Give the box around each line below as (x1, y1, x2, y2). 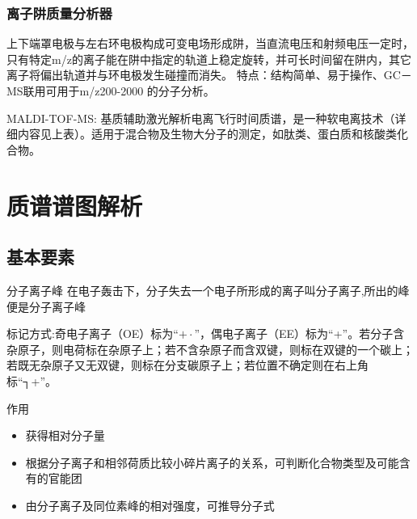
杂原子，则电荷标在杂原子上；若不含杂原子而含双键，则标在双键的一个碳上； (6, 340, 414, 357)
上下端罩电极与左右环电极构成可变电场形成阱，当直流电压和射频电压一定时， (6, 35, 414, 52)
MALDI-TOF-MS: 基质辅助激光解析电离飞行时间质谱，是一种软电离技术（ (6, 109, 395, 126)
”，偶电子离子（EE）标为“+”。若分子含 (194, 325, 405, 342)
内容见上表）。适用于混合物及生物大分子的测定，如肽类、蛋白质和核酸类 (17, 125, 397, 142)
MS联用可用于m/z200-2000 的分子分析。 (6, 82, 215, 99)
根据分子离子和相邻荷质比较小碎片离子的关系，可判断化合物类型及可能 (25, 454, 399, 470)
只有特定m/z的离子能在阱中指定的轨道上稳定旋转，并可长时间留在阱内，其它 (6, 50, 411, 67)
